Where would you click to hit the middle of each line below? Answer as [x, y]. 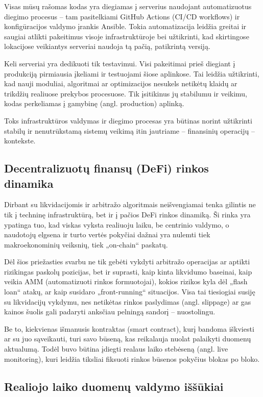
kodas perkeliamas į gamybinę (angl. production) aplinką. [94, 103]
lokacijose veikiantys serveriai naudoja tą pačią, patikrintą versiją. [107, 46]
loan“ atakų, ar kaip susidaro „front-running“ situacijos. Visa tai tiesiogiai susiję [130, 292]
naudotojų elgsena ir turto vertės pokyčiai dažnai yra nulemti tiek [107, 234]
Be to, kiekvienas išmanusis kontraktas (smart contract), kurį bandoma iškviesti [129, 328]
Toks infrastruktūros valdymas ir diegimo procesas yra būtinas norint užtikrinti [128, 120]
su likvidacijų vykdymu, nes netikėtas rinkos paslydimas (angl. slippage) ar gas [128, 301]
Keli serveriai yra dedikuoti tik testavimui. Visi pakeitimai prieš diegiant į [120, 63]
